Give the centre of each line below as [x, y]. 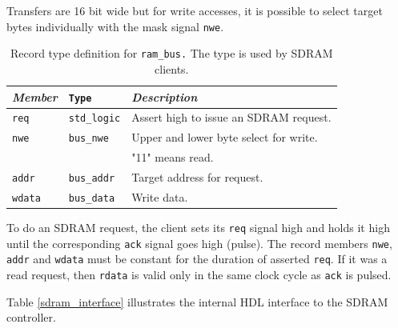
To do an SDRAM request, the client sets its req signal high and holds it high [198, 228]
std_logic [94, 119]
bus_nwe [88, 139]
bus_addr [92, 179]
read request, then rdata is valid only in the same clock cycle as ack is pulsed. [199, 275]
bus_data [92, 198]
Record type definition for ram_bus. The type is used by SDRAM [171, 53]
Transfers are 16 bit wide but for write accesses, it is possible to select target [195, 10]
